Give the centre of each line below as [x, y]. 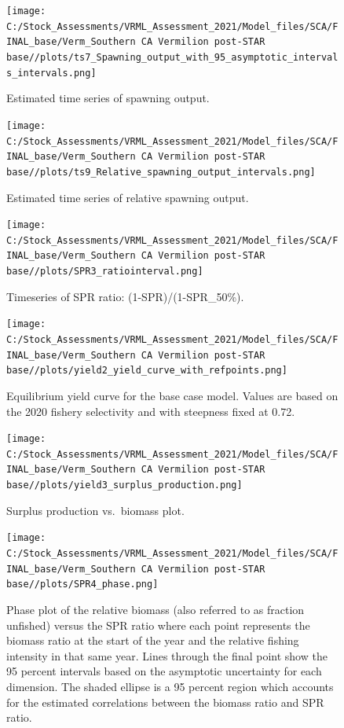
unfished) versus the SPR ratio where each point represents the [158, 625]
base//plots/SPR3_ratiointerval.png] [105, 272]
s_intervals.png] [51, 73]
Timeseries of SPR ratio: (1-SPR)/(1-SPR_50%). [125, 296]
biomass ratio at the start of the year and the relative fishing [153, 640]
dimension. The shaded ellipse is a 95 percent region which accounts [170, 686]
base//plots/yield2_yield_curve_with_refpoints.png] [147, 371]
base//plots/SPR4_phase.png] [82, 585]
